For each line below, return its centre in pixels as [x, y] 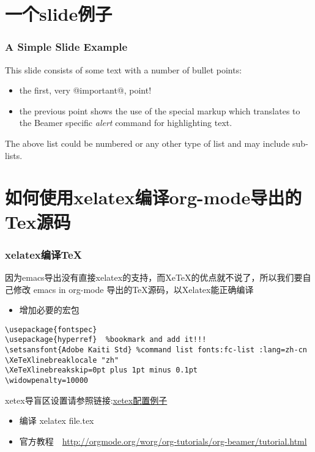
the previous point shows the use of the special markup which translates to [160, 110]
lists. [14, 155]
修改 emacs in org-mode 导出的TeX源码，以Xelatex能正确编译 [133, 289]
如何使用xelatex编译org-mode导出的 [154, 197]
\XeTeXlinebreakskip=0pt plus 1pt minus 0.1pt [101, 370]
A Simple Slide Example [66, 47]
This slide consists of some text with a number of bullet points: [124, 69]
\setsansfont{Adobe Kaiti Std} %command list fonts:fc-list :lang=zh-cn [156, 350]
